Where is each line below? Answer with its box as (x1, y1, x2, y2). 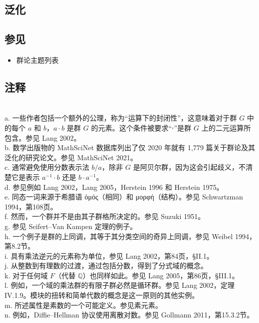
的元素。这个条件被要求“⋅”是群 (91, 122, 192, 133)
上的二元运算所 (201, 122, 251, 133)
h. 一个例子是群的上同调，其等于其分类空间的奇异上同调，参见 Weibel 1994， (5, 231, 256, 241)
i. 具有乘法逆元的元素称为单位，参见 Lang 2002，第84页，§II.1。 (5, 250, 214, 261)
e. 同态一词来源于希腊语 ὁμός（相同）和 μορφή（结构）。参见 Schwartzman (5, 191, 243, 202)
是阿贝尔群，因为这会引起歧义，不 (133, 162, 246, 172)
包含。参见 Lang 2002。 (5, 132, 81, 143)
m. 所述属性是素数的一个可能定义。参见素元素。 (5, 299, 163, 310)
